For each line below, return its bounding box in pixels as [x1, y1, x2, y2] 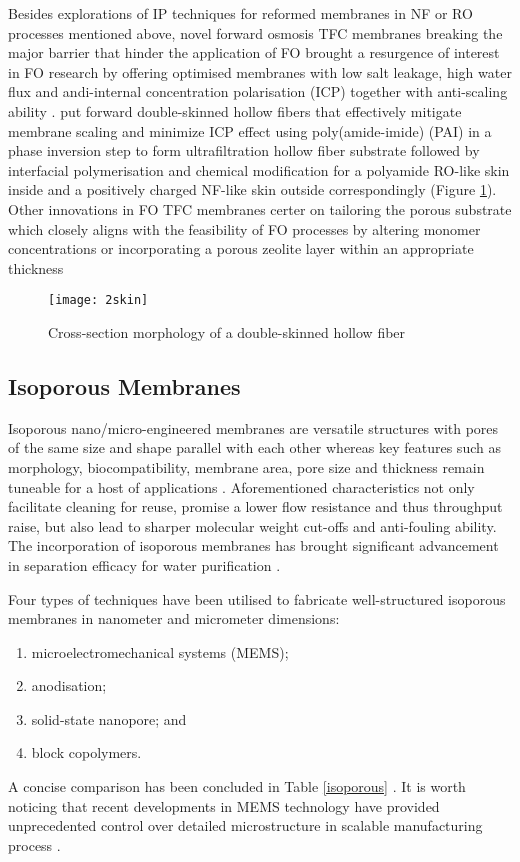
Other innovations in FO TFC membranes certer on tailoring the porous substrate [8, 198, 512, 219]
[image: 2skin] [48, 293, 149, 308]
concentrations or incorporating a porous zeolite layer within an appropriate [8, 238, 474, 259]
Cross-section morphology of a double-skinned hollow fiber [48, 321, 406, 342]
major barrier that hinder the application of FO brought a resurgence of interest [8, 42, 500, 63]
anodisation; [31, 675, 107, 696]
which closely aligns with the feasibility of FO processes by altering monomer [8, 218, 481, 239]
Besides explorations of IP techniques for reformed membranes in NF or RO [8, 3, 473, 23]
